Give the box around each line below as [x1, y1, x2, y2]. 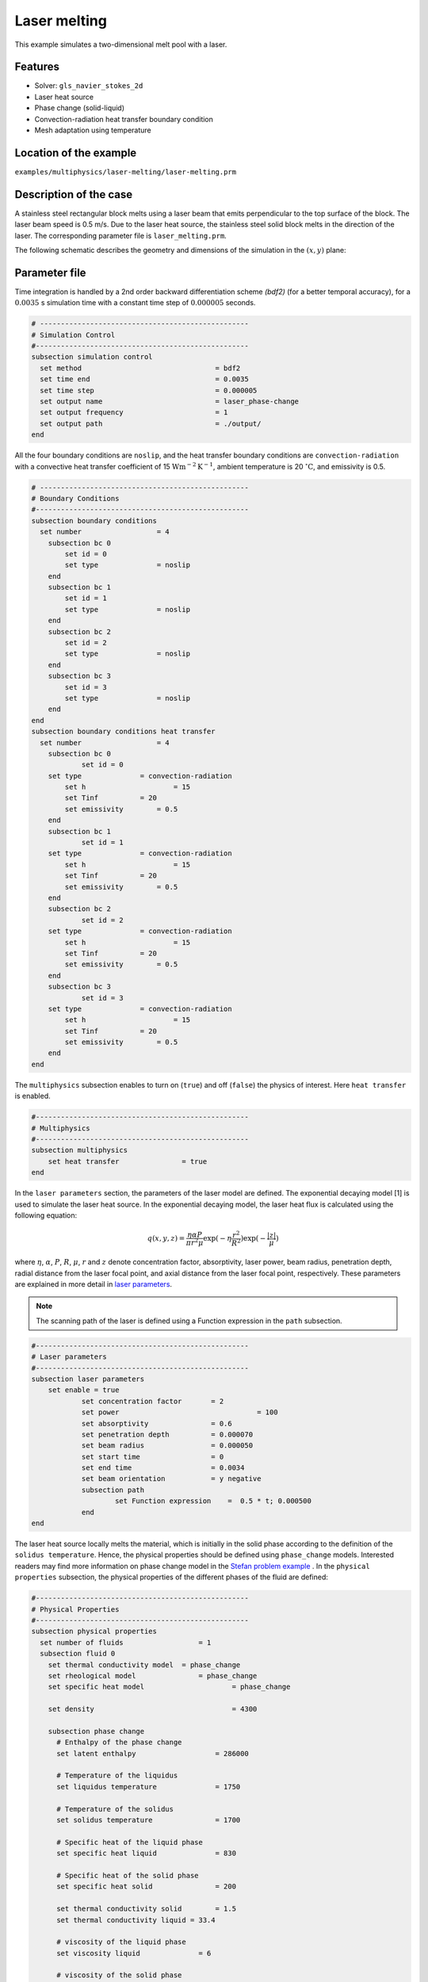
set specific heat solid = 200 [56, 1882, 237, 1891]
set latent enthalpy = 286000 [56, 1749, 249, 1758]
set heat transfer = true [48, 1157, 208, 1165]
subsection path [81, 1485, 145, 1494]
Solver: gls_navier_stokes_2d [34, 81, 143, 90]
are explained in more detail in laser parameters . [14, 1280, 173, 1289]
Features [14, 60, 59, 74]
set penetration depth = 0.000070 [81, 1429, 254, 1439]
